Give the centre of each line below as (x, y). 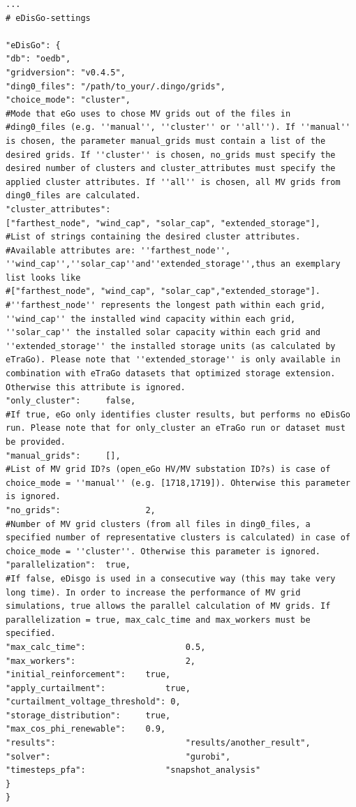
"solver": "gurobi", (118, 756)
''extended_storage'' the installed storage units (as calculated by (171, 346)
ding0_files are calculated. (73, 196)
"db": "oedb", (38, 59)
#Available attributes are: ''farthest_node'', (118, 250)
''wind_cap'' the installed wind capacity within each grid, (151, 319)
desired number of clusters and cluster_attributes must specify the (171, 169)
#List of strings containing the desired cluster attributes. (153, 237)
